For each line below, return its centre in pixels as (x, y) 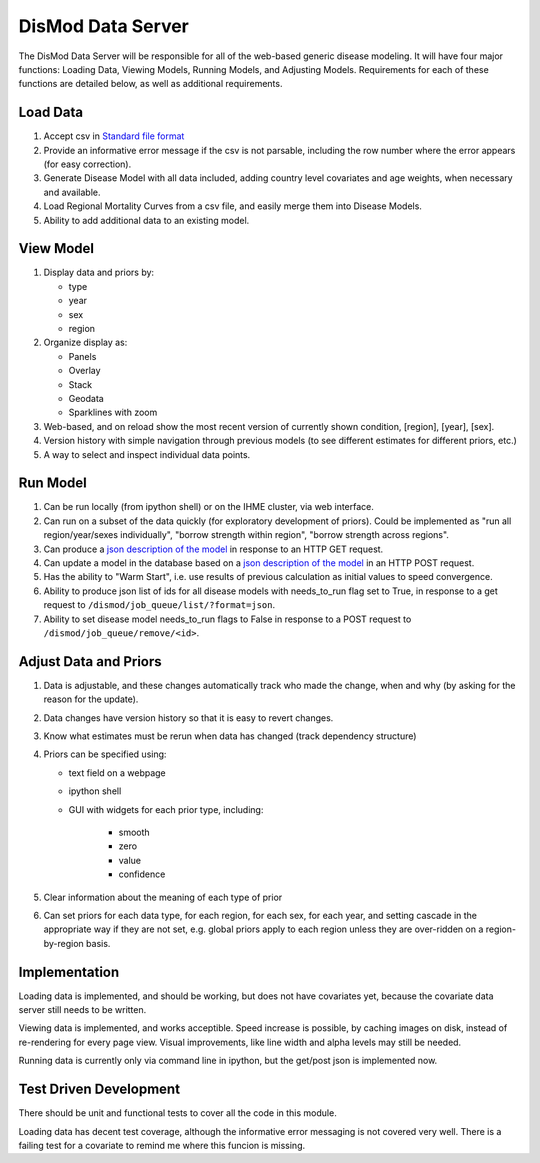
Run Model (52, 483)
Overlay (84, 371)
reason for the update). (91, 699)
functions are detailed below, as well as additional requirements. (150, 84)
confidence (142, 874)
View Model (56, 248)
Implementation (69, 971)
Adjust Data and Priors (90, 661)
